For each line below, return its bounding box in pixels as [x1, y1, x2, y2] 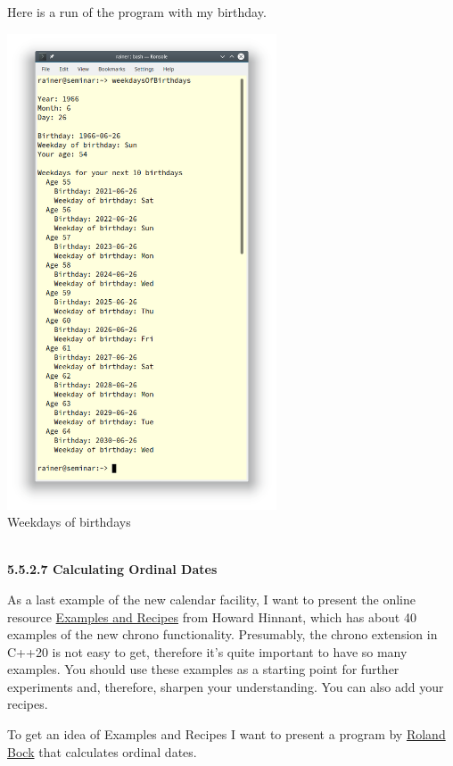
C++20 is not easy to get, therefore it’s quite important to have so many [7, 642, 408, 661]
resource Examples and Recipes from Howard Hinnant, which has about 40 [7, 607, 416, 626]
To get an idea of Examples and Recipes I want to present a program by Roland [7, 725, 446, 744]
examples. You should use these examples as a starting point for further [7, 660, 399, 679]
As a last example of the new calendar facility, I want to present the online [7, 589, 416, 608]
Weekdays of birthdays [7, 512, 131, 531]
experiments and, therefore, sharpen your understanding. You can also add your [7, 677, 444, 695]
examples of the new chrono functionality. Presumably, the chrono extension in [7, 625, 438, 644]
